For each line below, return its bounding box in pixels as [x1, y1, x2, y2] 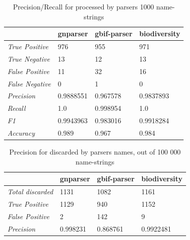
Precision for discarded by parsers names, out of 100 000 [9, 147, 181, 157]
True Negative [7, 53, 50, 64]
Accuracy [7, 127, 35, 138]
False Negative [7, 78, 51, 88]
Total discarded [7, 186, 53, 197]
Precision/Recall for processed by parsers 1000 [13, 1, 154, 11]
